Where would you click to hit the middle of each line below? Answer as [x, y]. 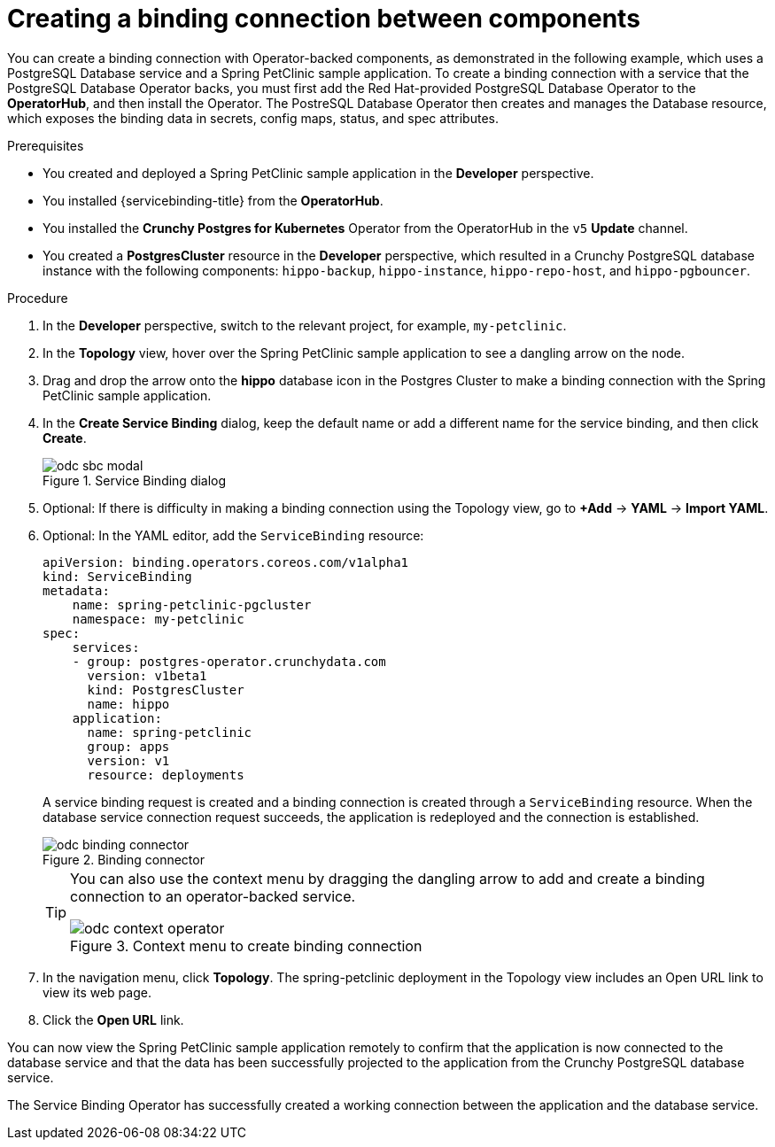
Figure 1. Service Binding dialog [135, 480]
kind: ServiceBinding [117, 576]
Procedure [38, 298]
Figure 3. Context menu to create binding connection [246, 945]
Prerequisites [46, 145]
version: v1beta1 [147, 675]
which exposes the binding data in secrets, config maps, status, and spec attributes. [253, 118]
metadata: [76, 590]
